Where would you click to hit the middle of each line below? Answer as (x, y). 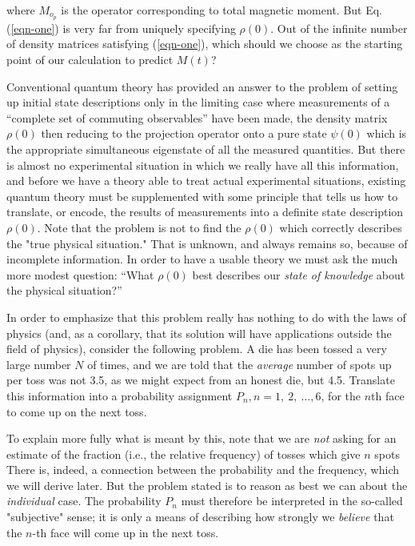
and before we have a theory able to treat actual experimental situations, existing (206, 181)
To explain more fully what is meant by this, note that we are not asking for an (202, 438)
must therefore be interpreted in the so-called (292, 501)
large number (39, 364)
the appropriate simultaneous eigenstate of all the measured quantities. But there (206, 149)
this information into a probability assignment (120, 395)
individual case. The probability (84, 501)
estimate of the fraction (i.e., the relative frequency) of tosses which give (184, 454)
